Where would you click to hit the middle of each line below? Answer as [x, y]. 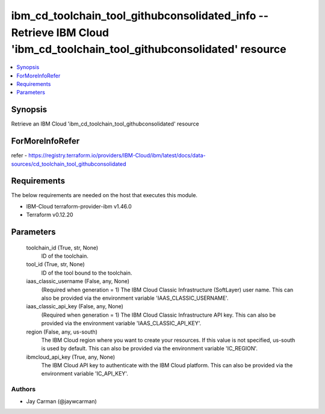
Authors [23, 389]
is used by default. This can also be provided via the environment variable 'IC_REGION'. [150, 349]
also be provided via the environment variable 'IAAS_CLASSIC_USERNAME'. [135, 298]
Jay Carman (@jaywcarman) [62, 401]
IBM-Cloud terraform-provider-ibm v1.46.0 [79, 206]
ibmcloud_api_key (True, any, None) [71, 357]
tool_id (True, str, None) [56, 264]
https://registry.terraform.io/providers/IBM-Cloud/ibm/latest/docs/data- [117, 156]
